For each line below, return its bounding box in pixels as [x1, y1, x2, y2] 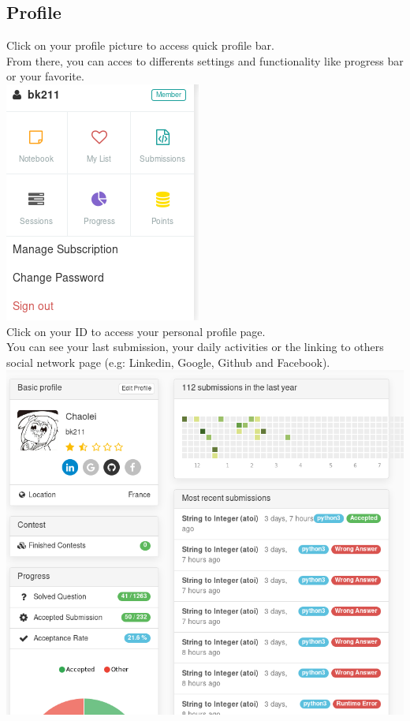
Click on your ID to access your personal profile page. [6, 323, 266, 339]
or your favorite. [6, 68, 84, 84]
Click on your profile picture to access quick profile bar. [6, 37, 274, 54]
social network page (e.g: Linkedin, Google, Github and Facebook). [6, 353, 330, 370]
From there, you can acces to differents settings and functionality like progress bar [6, 52, 404, 69]
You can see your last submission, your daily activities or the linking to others [6, 338, 384, 355]
